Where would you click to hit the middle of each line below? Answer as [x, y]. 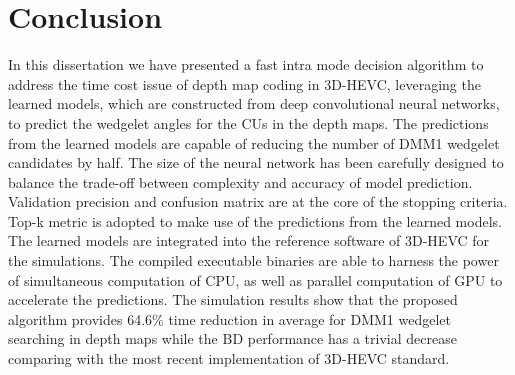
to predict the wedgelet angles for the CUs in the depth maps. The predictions [248, 122]
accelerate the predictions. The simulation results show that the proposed [233, 299]
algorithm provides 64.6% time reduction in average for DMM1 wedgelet [230, 318]
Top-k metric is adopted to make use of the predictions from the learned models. [255, 220]
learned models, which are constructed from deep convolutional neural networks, [254, 103]
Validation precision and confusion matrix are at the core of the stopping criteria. [258, 201]
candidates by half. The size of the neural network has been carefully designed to [256, 162]
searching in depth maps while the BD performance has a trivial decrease [232, 338]
